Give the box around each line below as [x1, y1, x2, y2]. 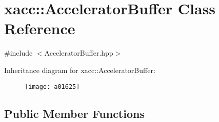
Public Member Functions [4, 105, 145, 121]
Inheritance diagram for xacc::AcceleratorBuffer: [4, 64, 155, 75]
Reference [4, 18, 75, 39]
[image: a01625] [25, 83, 80, 90]
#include [4, 47, 33, 58]
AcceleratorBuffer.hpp [44, 47, 113, 58]
